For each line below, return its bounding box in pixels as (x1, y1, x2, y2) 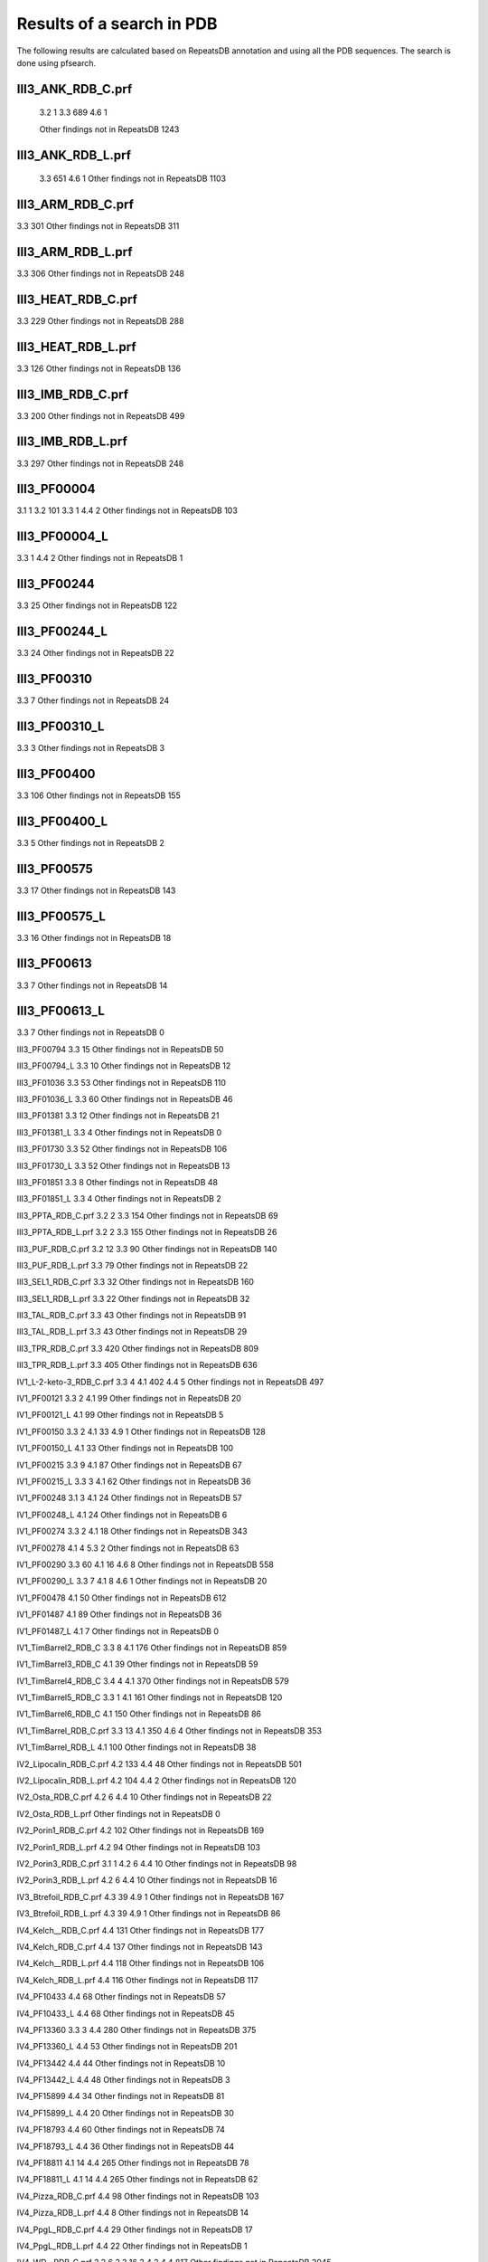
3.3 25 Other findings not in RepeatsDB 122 (16, 600, 178, 611)
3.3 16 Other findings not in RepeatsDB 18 (16, 932, 172, 943)
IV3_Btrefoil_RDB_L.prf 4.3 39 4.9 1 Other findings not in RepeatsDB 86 (16, 1908, 281, 1919)
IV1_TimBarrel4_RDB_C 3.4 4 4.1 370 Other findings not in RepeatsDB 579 (16, 1675, 289, 1687)
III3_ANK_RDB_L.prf (16, 147, 131, 163)
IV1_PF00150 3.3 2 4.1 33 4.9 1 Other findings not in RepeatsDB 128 (16, 1426, 267, 1437)
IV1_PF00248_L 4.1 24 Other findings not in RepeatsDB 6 (16, 1509, 228, 1520)
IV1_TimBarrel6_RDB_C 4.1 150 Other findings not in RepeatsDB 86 (16, 1708, 262, 1719)
